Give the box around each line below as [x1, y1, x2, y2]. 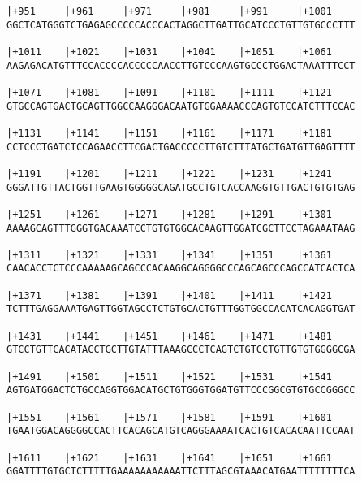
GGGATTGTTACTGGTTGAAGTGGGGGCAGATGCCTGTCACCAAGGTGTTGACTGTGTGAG [6, 181, 356, 193]
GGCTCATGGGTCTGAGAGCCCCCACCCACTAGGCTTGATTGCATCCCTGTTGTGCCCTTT [6, 19, 356, 31]
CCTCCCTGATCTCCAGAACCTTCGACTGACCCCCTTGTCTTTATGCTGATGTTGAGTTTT [6, 141, 356, 153]
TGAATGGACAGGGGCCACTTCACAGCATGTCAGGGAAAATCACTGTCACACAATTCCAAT [6, 425, 356, 437]
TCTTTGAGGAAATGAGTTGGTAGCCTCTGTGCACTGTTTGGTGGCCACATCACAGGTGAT [6, 303, 356, 315]
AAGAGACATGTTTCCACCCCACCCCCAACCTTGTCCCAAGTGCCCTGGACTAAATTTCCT [6, 59, 356, 71]
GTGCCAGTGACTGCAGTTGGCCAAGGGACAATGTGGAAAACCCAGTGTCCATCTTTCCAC [6, 100, 356, 112]
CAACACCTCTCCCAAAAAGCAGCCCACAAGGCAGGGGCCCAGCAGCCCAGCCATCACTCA [6, 262, 356, 275]
